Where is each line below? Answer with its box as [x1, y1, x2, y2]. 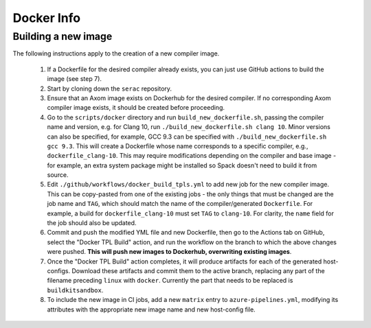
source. [47, 171, 69, 179]
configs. [47, 266, 71, 274]
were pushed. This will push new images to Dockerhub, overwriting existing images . [47, 248, 292, 256]
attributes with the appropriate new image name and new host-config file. [47, 305, 256, 314]
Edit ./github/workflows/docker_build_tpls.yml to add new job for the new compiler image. [47, 180, 330, 189]
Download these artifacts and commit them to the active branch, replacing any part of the [71, 266, 326, 274]
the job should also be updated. [47, 219, 137, 227]
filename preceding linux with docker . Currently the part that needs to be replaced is [47, 277, 293, 285]
